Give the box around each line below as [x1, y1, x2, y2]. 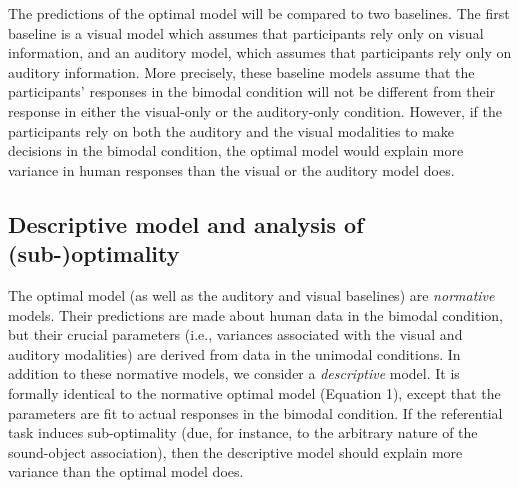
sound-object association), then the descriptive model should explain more [8, 441, 463, 462]
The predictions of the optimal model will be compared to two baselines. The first [8, 3, 510, 23]
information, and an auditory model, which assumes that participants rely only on [8, 42, 512, 63]
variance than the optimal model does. [8, 461, 244, 482]
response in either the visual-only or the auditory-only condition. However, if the [8, 100, 502, 121]
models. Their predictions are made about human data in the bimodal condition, [8, 304, 503, 325]
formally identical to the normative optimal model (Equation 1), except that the [8, 382, 501, 403]
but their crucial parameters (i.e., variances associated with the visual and [8, 324, 463, 345]
